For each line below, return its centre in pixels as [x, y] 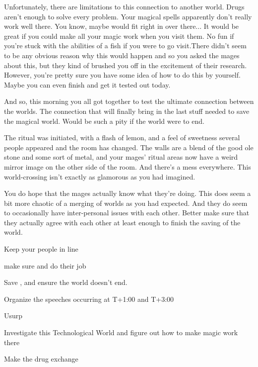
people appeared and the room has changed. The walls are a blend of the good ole [129, 147]
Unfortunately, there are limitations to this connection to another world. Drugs [124, 6]
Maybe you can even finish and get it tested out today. [87, 84]
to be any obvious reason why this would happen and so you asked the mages [122, 55]
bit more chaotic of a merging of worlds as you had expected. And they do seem [126, 203]
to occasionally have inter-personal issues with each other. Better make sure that [127, 213]
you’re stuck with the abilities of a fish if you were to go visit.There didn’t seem [125, 46]
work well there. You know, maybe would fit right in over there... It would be [122, 26]
